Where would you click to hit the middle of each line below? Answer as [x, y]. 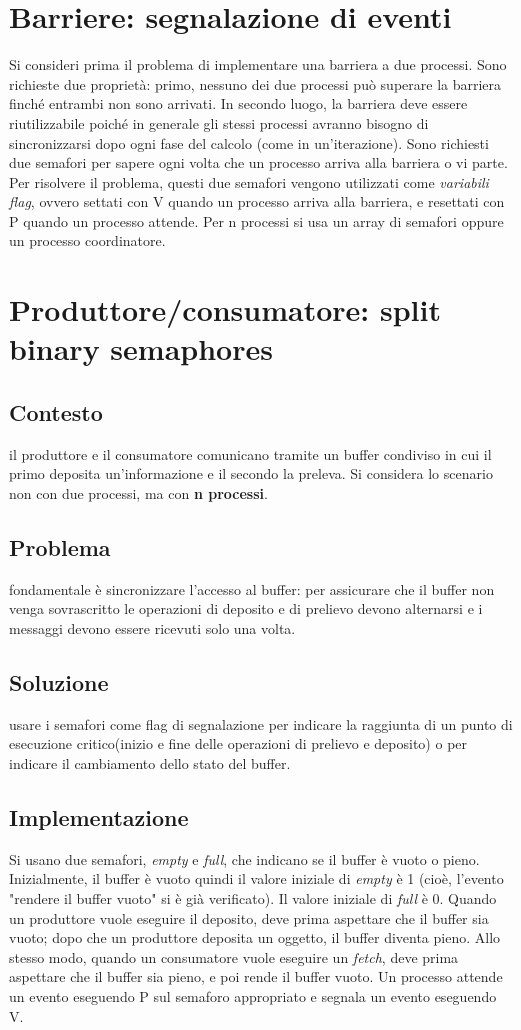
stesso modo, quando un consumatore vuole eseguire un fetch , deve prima [234, 956]
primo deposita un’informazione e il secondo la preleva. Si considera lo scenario [251, 473]
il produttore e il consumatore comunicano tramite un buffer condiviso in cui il [250, 453]
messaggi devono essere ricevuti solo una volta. [152, 628]
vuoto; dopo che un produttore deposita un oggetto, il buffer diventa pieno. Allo [255, 937]
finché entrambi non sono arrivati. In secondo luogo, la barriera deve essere [238, 103]
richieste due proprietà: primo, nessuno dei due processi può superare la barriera [255, 83]
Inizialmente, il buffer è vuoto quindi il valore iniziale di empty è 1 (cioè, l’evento [256, 878]
